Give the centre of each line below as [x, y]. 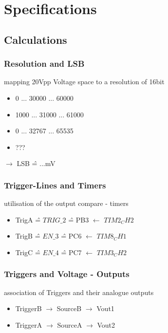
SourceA [70, 324]
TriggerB [28, 308]
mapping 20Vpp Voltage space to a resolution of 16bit [84, 82]
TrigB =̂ [28, 236]
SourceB [69, 308]
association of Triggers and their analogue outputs [79, 292]
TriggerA [29, 324]
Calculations [36, 39]
